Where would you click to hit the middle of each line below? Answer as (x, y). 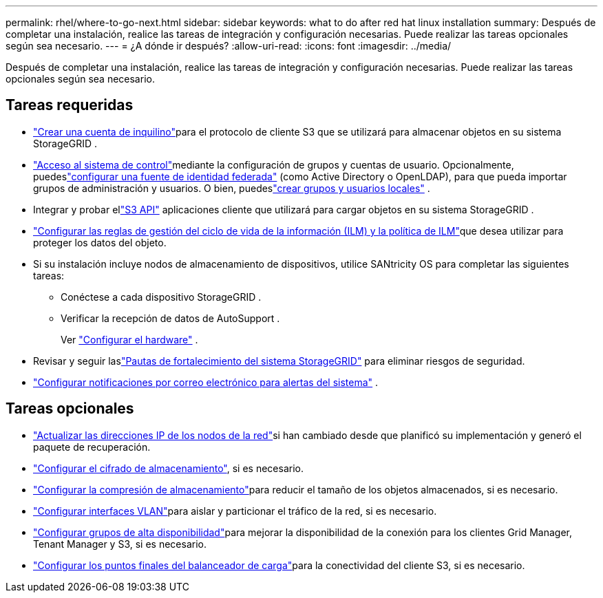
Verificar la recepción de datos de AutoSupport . (170, 318)
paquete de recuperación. (92, 447)
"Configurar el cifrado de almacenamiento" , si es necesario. (168, 468)
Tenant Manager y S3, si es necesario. (120, 544)
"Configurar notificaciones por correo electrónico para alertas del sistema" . (206, 382)
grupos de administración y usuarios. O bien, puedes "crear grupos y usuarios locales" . (232, 188)
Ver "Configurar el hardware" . (129, 339)
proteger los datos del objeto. (100, 242)
